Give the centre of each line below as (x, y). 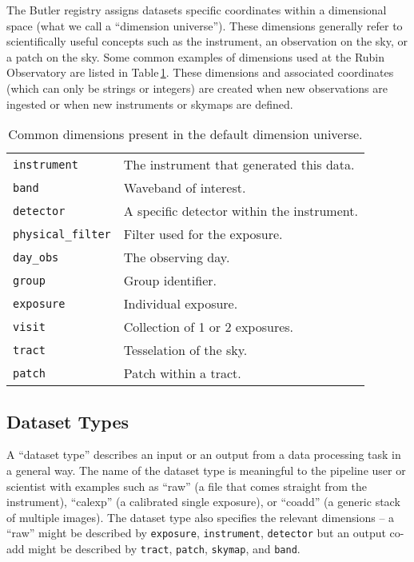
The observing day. (177, 257)
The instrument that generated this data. (239, 165)
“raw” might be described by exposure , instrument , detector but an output (196, 533)
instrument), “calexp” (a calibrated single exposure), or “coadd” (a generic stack (203, 502)
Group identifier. (170, 281)
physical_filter (62, 234)
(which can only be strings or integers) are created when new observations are (197, 88)
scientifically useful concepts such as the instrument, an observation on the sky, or (207, 41)
